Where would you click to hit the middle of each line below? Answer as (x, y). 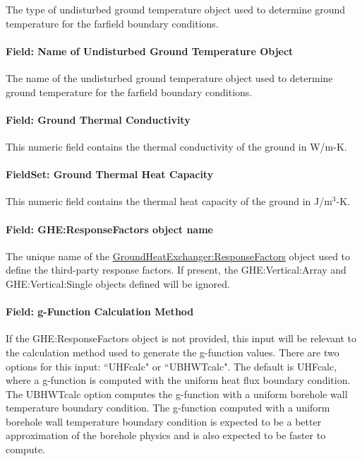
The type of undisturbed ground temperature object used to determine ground (176, 9)
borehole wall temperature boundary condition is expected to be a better (164, 421)
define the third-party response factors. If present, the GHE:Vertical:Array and (176, 270)
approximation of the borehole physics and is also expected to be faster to (166, 435)
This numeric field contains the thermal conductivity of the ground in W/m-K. (176, 146)
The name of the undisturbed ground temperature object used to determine (169, 77)
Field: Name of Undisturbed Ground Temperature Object (150, 51)
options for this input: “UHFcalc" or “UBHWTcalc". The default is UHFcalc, (171, 366)
